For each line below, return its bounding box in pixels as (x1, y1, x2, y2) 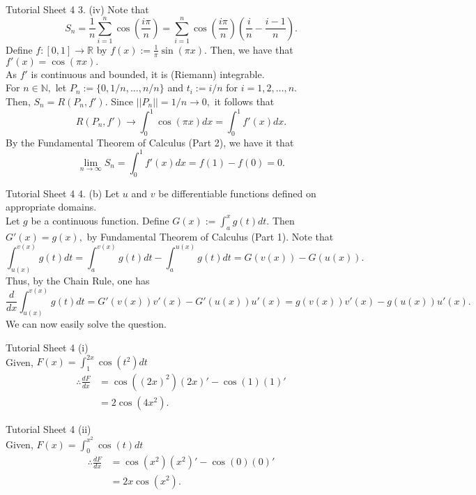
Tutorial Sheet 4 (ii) (6, 422, 91, 436)
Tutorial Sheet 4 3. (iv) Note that (6, 2, 149, 16)
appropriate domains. (6, 199, 97, 214)
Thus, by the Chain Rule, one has (6, 273, 150, 287)
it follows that (214, 93, 275, 108)
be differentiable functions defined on (158, 185, 316, 200)
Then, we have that (210, 42, 293, 56)
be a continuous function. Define (31, 213, 169, 227)
